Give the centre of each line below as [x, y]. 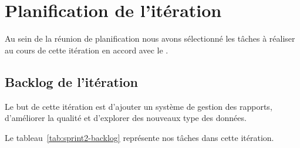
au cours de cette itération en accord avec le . [87, 50]
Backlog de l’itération [71, 81]
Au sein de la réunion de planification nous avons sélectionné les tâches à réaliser [150, 38]
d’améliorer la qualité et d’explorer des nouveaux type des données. [126, 118]
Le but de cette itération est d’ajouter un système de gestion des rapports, [139, 106]
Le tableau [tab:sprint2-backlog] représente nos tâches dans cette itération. [139, 137]
